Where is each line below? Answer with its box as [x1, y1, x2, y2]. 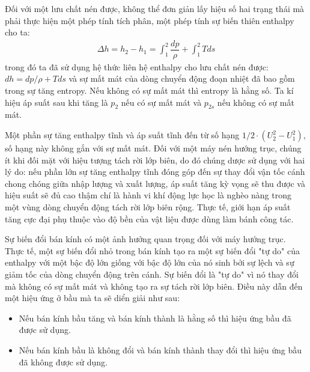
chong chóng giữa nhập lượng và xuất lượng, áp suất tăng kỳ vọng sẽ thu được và [5, 177, 305, 189]
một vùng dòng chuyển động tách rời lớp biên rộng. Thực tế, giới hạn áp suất [5, 201, 291, 213]
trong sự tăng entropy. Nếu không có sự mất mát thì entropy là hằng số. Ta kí [5, 84, 294, 97]
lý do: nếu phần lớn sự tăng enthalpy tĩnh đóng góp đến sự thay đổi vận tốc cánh [5, 165, 305, 178]
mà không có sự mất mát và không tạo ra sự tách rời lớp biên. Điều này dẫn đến [5, 279, 303, 292]
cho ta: [5, 26, 30, 38]
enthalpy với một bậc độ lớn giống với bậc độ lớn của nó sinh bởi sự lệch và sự [5, 256, 294, 269]
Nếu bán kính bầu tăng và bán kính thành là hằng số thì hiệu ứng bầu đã [19, 311, 291, 324]
